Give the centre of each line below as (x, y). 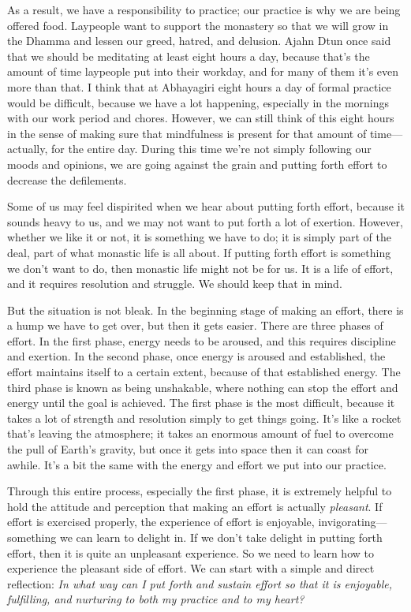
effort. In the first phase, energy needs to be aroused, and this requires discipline (202, 340)
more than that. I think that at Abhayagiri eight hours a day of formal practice (199, 86)
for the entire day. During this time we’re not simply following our (211, 149)
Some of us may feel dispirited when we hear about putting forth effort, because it (206, 206)
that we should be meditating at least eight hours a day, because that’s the (189, 56)
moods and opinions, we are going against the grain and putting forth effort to (197, 164)
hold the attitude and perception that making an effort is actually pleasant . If (195, 506)
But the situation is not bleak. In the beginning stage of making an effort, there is (205, 310)
